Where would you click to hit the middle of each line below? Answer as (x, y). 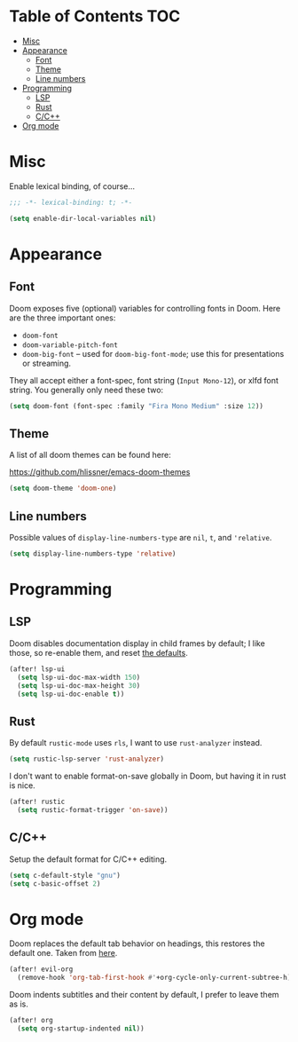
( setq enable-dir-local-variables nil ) (83, 218)
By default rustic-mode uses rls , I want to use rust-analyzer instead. (136, 743)
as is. (19, 1004)
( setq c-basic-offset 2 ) (55, 884)
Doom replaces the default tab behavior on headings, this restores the (137, 943)
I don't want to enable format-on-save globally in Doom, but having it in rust (148, 776)
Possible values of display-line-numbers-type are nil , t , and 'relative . (141, 537)
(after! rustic (37, 802)
